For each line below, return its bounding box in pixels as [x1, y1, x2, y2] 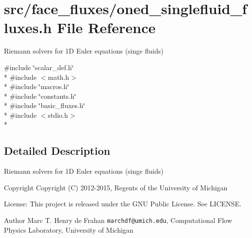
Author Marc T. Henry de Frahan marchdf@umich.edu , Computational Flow [4, 215, 233, 225]
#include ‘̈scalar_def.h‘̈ [4, 62, 74, 72]
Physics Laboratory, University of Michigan [4, 224, 134, 235]
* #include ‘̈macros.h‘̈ [4, 81, 69, 92]
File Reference [57, 18, 155, 37]
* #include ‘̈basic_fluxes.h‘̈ [4, 100, 85, 110]
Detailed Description [4, 143, 111, 158]
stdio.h [48, 110, 68, 120]
